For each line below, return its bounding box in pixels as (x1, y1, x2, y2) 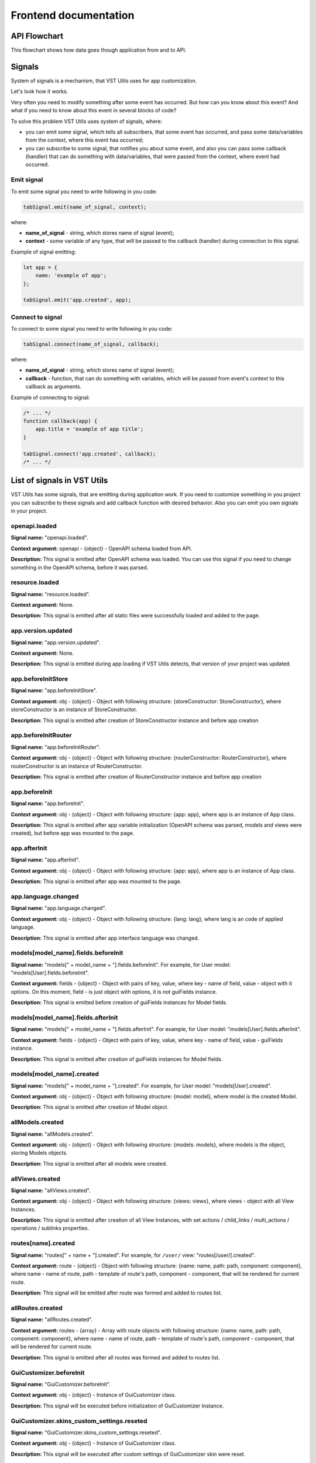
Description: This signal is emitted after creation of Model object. (11, 1104, 169, 1111)
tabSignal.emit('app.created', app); (23, 297, 132, 304)
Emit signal (11, 176, 43, 184)
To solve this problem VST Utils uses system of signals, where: (11, 118, 163, 125)
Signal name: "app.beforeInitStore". (11, 687, 98, 694)
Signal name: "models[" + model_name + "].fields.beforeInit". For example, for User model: (11, 961, 231, 968)
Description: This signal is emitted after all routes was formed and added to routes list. (11, 1354, 221, 1361)
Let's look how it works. (11, 88, 68, 95)
